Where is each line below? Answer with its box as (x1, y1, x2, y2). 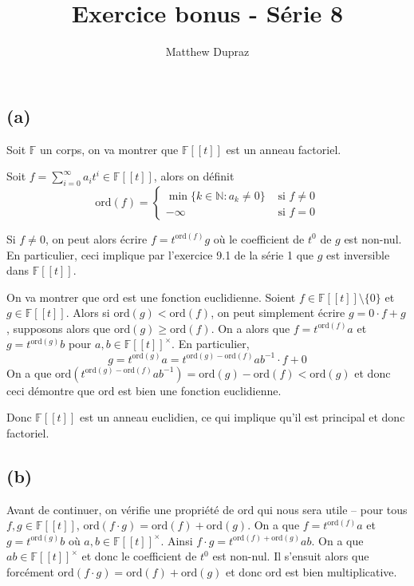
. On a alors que (211, 319, 290, 336)
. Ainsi (160, 532, 193, 548)
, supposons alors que (6, 319, 111, 336)
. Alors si (65, 304, 110, 321)
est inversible (326, 246, 390, 263)
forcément (6, 563, 54, 580)
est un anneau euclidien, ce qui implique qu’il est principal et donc (79, 409, 405, 426)
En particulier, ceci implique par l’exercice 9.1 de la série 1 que (6, 246, 314, 263)
